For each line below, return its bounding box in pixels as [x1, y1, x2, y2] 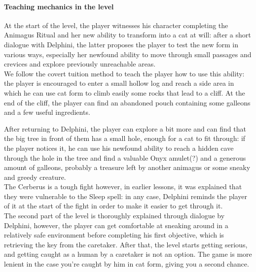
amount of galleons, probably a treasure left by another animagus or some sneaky [4, 162, 251, 172]
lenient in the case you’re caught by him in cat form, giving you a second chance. [4, 259, 249, 269]
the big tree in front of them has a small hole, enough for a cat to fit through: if [4, 133, 246, 143]
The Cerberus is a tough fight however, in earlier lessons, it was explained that [4, 181, 242, 192]
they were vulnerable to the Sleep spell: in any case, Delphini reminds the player [4, 191, 247, 201]
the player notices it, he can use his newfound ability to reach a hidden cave [4, 142, 234, 153]
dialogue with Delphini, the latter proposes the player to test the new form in [4, 39, 239, 49]
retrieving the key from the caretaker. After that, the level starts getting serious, [4, 239, 248, 249]
